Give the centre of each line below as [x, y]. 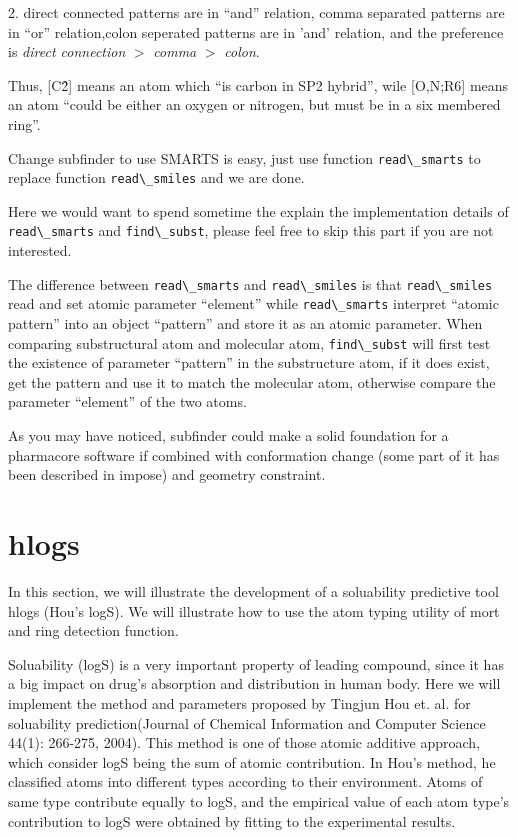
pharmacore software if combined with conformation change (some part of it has [254, 454]
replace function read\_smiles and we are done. [156, 177]
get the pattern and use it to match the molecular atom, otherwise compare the [252, 381]
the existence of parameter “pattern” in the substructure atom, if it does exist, [249, 362]
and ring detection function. [93, 630]
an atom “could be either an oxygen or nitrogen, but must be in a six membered [254, 104]
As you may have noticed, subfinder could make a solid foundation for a [228, 435]
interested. [40, 250]
